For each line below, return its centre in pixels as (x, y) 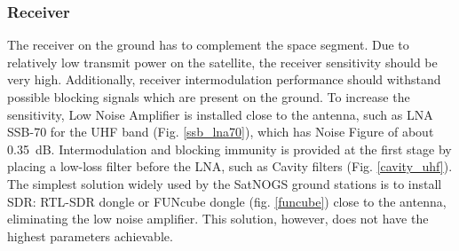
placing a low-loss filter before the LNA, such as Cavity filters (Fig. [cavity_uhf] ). (230, 166)
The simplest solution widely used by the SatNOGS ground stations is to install (225, 183)
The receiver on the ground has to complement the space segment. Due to (208, 45)
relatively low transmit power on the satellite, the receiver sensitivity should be (222, 62)
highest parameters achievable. (90, 235)
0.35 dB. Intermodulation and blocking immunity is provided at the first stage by (229, 149)
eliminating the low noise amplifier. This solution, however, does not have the (218, 219)
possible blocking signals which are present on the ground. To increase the (209, 97)
